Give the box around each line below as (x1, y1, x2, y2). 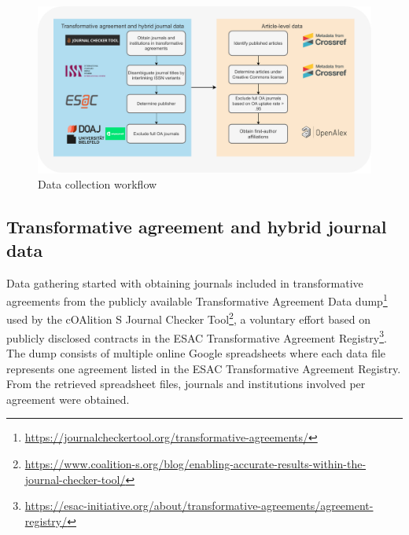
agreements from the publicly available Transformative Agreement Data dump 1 (6, 291, 388, 309)
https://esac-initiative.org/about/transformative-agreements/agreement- (24, 497, 374, 514)
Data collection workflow (38, 176, 157, 192)
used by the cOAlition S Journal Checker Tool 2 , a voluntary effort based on (6, 309, 370, 328)
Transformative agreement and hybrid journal (6, 214, 387, 239)
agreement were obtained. (6, 390, 130, 407)
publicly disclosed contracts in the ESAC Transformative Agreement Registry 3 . (6, 327, 387, 346)
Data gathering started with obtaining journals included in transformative (6, 274, 363, 291)
